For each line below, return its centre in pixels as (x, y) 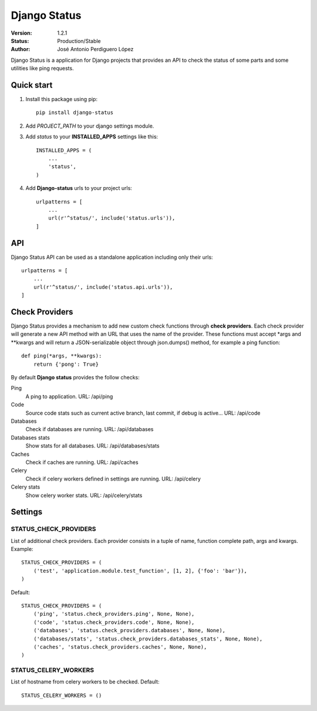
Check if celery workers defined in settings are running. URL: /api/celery (113, 479)
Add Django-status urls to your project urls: (79, 188)
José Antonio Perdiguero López (95, 49)
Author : (21, 49)
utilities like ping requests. (42, 68)
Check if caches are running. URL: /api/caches (82, 462)
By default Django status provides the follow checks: (75, 378)
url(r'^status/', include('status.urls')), (112, 218)
